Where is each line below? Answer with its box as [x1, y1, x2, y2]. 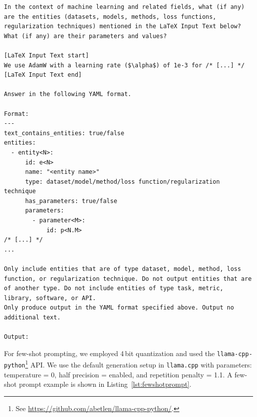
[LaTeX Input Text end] [4, 71, 82, 79]
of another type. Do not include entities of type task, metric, [4, 285, 223, 292]
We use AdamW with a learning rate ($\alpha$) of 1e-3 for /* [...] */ [4, 61, 245, 69]
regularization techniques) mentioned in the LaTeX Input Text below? [4, 23, 241, 30]
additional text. [4, 314, 61, 321]
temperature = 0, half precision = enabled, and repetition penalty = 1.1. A [4, 369, 232, 379]
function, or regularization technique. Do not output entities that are [4, 275, 252, 282]
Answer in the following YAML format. [4, 91, 131, 98]
